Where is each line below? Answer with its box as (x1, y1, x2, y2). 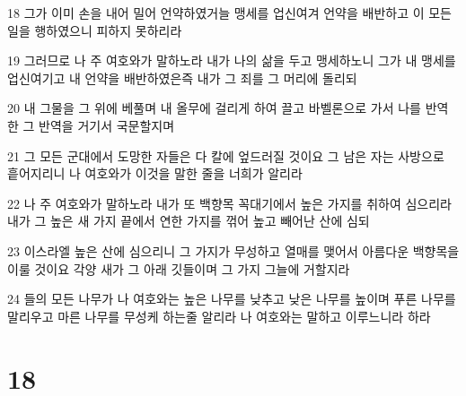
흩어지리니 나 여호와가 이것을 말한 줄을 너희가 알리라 (7, 164, 303, 183)
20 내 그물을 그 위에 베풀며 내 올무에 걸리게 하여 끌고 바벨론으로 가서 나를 (7, 99, 422, 117)
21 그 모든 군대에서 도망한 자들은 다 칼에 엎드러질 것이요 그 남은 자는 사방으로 (7, 146, 444, 165)
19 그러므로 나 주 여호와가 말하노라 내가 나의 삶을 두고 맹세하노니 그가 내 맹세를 (7, 51, 456, 70)
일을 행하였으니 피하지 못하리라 (7, 21, 182, 39)
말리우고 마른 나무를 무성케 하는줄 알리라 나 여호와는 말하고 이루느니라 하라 (7, 306, 431, 325)
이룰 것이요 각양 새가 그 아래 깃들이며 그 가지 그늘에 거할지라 (7, 259, 350, 278)
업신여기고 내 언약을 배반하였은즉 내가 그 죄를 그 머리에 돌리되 (7, 68, 357, 87)
